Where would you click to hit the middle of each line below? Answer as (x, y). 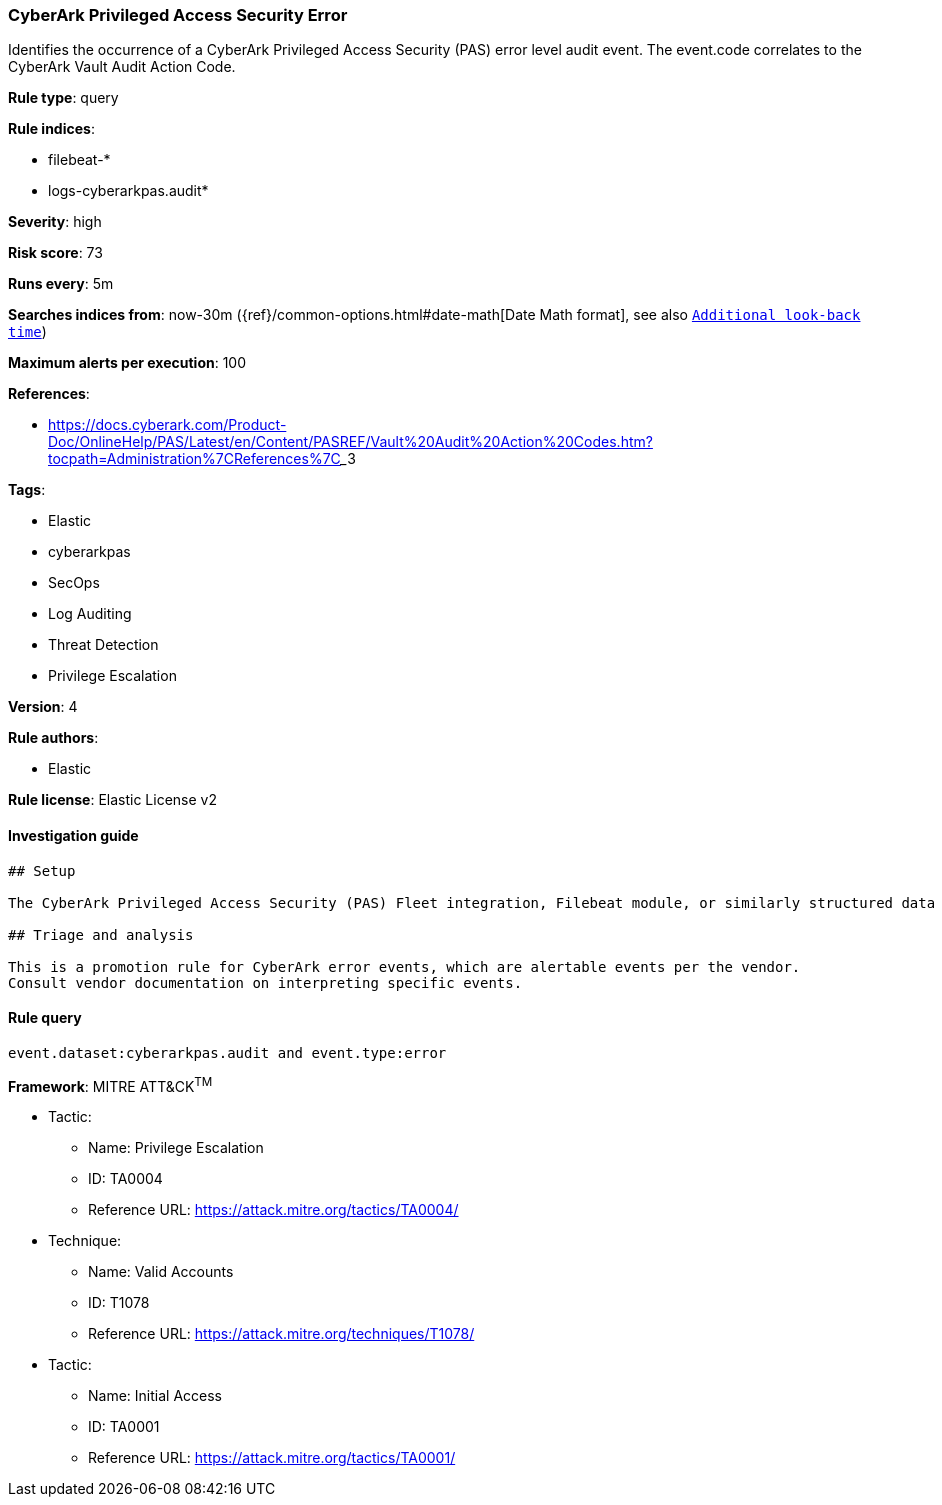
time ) (27, 332)
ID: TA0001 (124, 1427)
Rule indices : (51, 129)
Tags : (27, 490)
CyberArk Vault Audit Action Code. (122, 67)
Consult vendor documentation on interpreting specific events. (265, 982)
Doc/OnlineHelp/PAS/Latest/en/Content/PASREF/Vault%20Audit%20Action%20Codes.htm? (350, 442)
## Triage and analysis (101, 934)
